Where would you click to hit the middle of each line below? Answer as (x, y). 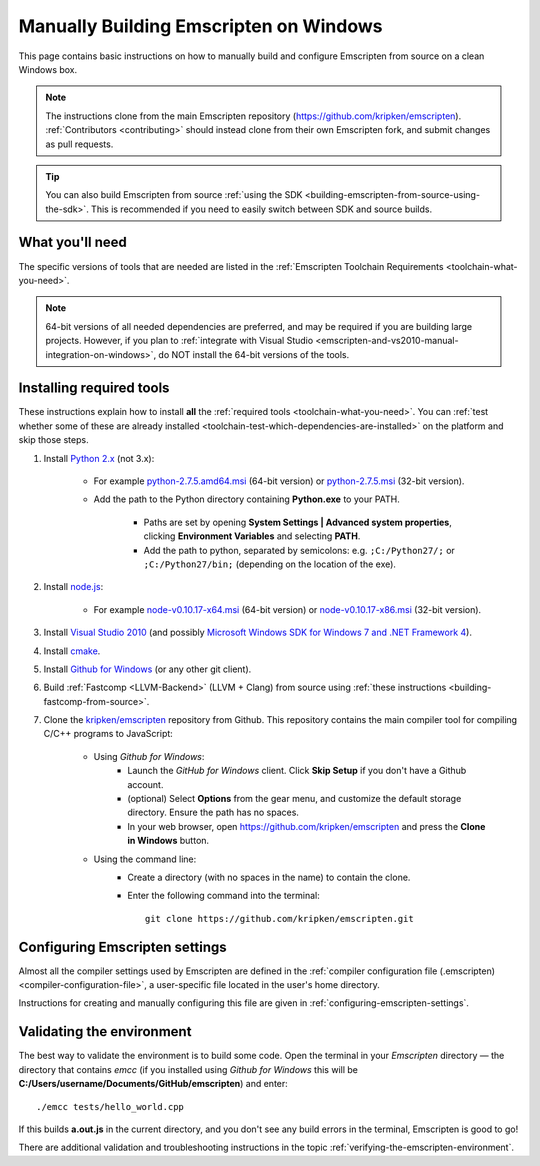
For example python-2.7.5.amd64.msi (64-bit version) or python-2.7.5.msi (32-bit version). (279, 481)
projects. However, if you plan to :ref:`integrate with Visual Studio (179, 341)
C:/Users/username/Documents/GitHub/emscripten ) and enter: (153, 1084)
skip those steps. (53, 440)
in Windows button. (168, 841)
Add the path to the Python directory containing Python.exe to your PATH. (246, 499)
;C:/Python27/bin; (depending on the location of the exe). (270, 564)
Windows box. (48, 69)
